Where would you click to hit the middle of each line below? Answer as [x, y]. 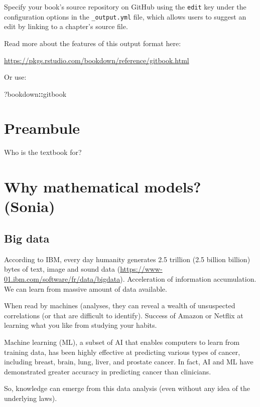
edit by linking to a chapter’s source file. [66, 26]
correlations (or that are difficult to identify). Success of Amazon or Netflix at [124, 315]
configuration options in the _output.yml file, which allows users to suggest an [125, 16]
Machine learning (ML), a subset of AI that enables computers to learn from [122, 342]
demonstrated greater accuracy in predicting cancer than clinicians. [108, 371]
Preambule [42, 128]
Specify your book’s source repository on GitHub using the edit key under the [125, 7]
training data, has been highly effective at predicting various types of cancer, [122, 352]
